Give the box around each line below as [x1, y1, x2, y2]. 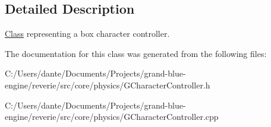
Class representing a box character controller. [5, 27, 170, 40]
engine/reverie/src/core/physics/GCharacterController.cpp [5, 110, 219, 123]
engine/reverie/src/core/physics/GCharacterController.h [5, 78, 210, 91]
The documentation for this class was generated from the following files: [5, 47, 267, 59]
